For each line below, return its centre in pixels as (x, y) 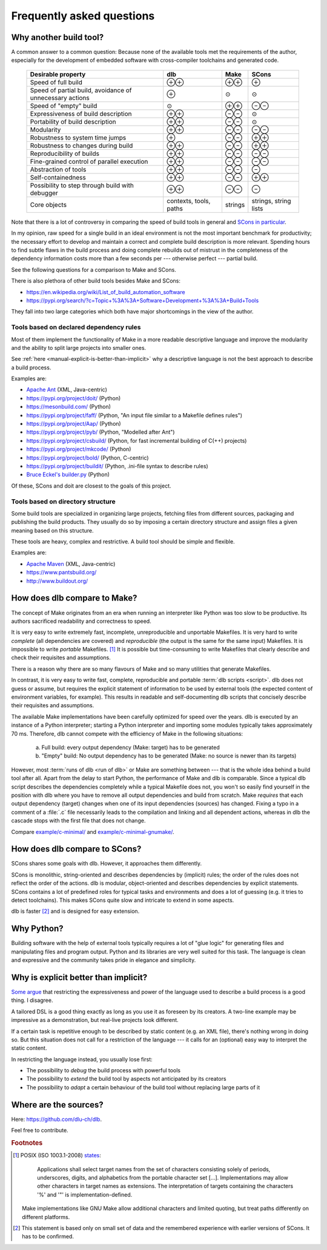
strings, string (271, 201)
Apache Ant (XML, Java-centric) (67, 390)
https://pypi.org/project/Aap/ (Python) (74, 424)
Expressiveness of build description (81, 113)
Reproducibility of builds (65, 153)
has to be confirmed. (48, 1237)
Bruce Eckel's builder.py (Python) (68, 475)
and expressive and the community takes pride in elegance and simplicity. (104, 960)
